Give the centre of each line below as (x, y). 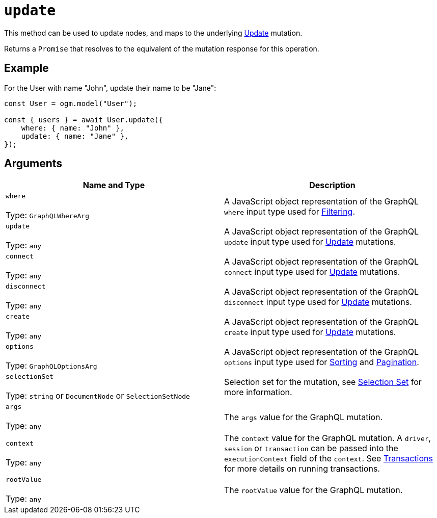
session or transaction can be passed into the (311, 448)
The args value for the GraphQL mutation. (304, 417)
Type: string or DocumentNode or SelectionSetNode (98, 396)
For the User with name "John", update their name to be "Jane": (110, 88)
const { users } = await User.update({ (84, 120)
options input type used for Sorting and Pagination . (322, 362)
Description (332, 185)
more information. (258, 392)
